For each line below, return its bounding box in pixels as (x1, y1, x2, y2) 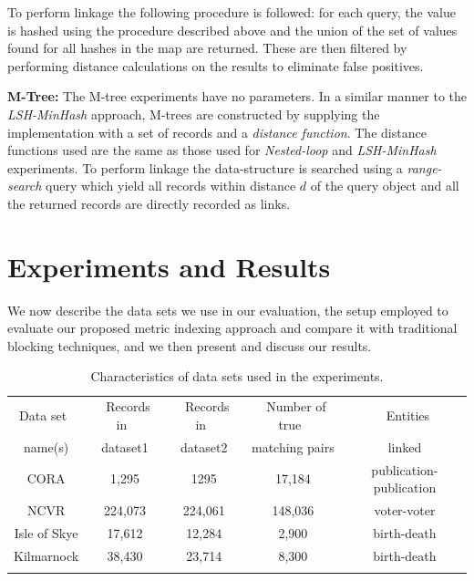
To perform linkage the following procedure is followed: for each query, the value (7, 3, 456, 21)
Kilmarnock (14, 545, 79, 565)
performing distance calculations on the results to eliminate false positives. (7, 56, 424, 75)
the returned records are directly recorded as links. (7, 193, 291, 213)
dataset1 (101, 437, 149, 456)
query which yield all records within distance (46, 176, 296, 195)
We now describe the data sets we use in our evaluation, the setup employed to (7, 300, 448, 319)
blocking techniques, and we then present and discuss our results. (7, 336, 372, 355)
